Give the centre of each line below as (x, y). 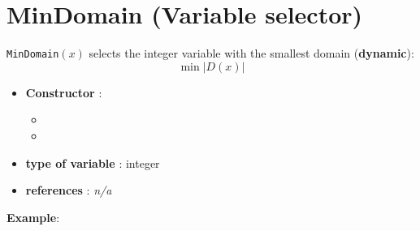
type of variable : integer (93, 163)
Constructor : (64, 92)
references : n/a (69, 190)
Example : (33, 217)
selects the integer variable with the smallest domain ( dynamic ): (251, 53)
